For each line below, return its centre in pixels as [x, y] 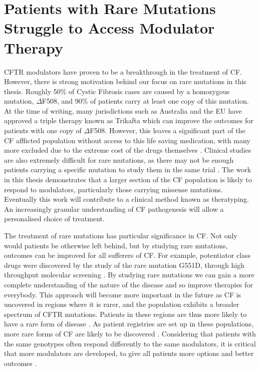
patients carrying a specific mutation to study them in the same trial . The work [128, 169]
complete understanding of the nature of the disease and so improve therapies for [128, 284]
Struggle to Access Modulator [109, 28]
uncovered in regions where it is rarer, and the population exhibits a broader [122, 304]
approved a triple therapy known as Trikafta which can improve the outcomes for [129, 120]
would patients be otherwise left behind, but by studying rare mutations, [116, 245]
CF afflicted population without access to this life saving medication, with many [127, 140]
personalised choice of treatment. [54, 219]
